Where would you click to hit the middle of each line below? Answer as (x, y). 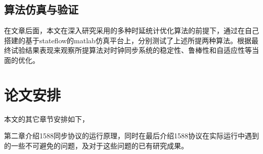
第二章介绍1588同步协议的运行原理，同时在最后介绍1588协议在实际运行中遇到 (131, 136)
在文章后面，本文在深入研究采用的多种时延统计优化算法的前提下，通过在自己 (131, 30)
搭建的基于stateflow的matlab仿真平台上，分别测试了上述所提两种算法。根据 (128, 40)
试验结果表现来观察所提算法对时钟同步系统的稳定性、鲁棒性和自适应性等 (131, 50)
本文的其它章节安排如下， (47, 119)
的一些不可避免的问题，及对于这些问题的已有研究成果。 (96, 145)
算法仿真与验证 (41, 9)
